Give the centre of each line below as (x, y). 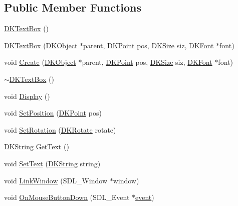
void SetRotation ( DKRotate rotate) (60, 129)
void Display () (27, 96)
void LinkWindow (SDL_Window (56, 180)
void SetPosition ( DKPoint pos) (53, 113)
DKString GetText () (37, 146)
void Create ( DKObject (40, 62)
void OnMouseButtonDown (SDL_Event (67, 197)
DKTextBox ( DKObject (41, 45)
